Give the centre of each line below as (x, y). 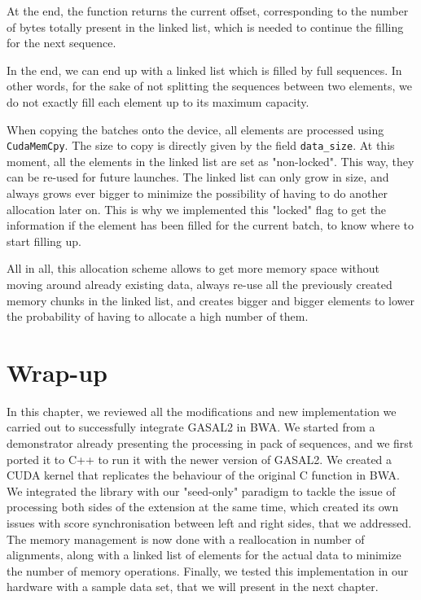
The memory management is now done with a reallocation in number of (186, 539)
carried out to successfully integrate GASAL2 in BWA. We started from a (191, 427)
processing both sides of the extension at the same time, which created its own (203, 507)
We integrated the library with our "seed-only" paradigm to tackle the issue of (201, 491)
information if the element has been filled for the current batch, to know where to (210, 225)
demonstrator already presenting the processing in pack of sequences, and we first (210, 443)
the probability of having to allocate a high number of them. (158, 316)
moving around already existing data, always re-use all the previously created (200, 284)
